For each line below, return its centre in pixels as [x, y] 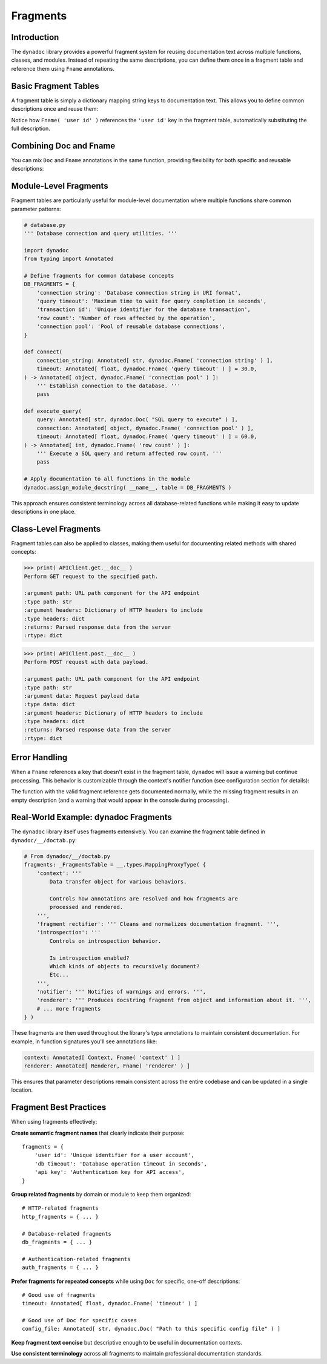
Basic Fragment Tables [55, 86]
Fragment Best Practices [59, 1107]
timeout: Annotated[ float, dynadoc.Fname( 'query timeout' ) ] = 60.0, [147, 437]
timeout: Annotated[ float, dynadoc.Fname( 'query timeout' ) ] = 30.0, [147, 369]
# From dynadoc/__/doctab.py [67, 856]
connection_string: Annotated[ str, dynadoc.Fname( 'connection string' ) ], [155, 360]
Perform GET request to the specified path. [91, 576]
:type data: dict [50, 704]
